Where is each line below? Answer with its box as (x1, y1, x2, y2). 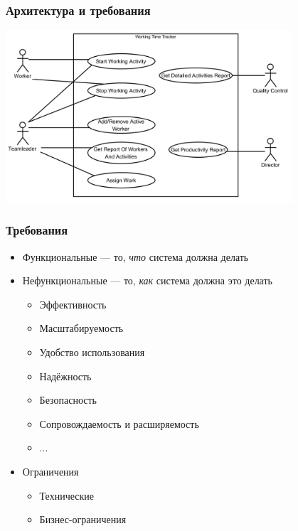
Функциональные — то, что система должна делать (22, 249, 249, 264)
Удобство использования (39, 344, 145, 359)
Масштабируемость (39, 321, 124, 336)
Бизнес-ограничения (39, 512, 127, 527)
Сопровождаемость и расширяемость (39, 416, 199, 431)
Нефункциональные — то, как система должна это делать (22, 273, 272, 288)
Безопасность (39, 392, 97, 407)
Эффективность (39, 296, 107, 311)
